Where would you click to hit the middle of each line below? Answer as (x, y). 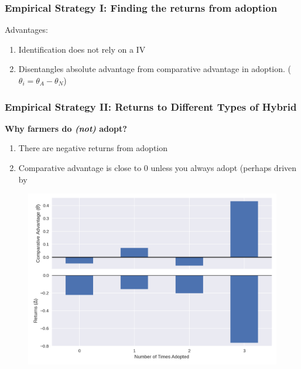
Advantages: (26, 30)
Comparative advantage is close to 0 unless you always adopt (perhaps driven (158, 168)
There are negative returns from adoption (93, 148)
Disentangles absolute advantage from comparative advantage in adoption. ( (155, 69)
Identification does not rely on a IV (82, 49)
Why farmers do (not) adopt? (66, 128)
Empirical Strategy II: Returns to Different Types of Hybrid (151, 106)
